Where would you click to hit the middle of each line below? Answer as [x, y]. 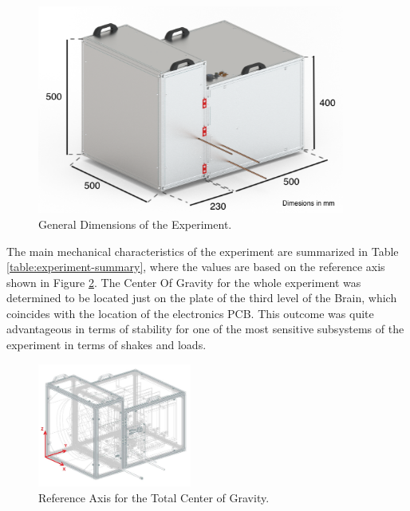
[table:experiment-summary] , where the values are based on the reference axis [196, 267]
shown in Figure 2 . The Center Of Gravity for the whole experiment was [184, 282]
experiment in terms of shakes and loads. [106, 345]
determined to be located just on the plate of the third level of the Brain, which [202, 298]
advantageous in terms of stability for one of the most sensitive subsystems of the [205, 329]
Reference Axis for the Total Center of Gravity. [154, 497]
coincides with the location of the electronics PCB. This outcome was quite [190, 313]
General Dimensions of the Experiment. [135, 224]
